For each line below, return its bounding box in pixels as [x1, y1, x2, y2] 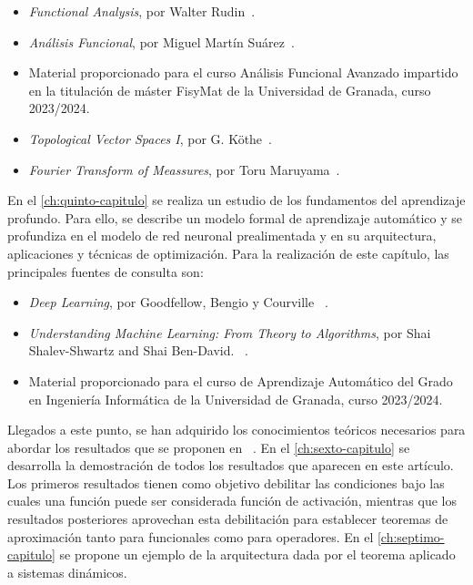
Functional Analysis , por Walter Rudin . [28, 2, 256, 20]
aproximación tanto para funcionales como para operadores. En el [7, 527, 374, 546]
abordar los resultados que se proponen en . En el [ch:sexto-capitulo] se [7, 437, 410, 457]
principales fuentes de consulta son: [7, 262, 204, 281]
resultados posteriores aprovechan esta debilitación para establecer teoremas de [7, 509, 448, 529]
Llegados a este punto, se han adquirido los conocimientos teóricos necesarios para [7, 420, 466, 439]
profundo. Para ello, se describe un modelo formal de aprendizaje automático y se [7, 208, 462, 227]
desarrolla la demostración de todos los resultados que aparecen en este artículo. [7, 456, 454, 475]
